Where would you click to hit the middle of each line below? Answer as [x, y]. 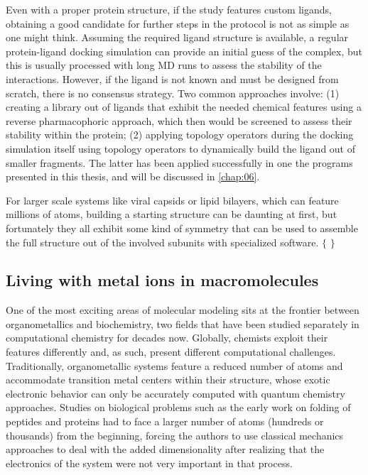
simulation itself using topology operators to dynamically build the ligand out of [181, 148]
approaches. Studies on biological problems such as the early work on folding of [178, 407]
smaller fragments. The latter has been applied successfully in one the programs [179, 162]
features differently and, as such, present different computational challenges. [171, 352]
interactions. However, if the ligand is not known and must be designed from [172, 78]
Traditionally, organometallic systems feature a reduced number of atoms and [174, 365]
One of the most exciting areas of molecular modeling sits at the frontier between [183, 310]
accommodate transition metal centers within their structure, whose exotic [168, 380]
